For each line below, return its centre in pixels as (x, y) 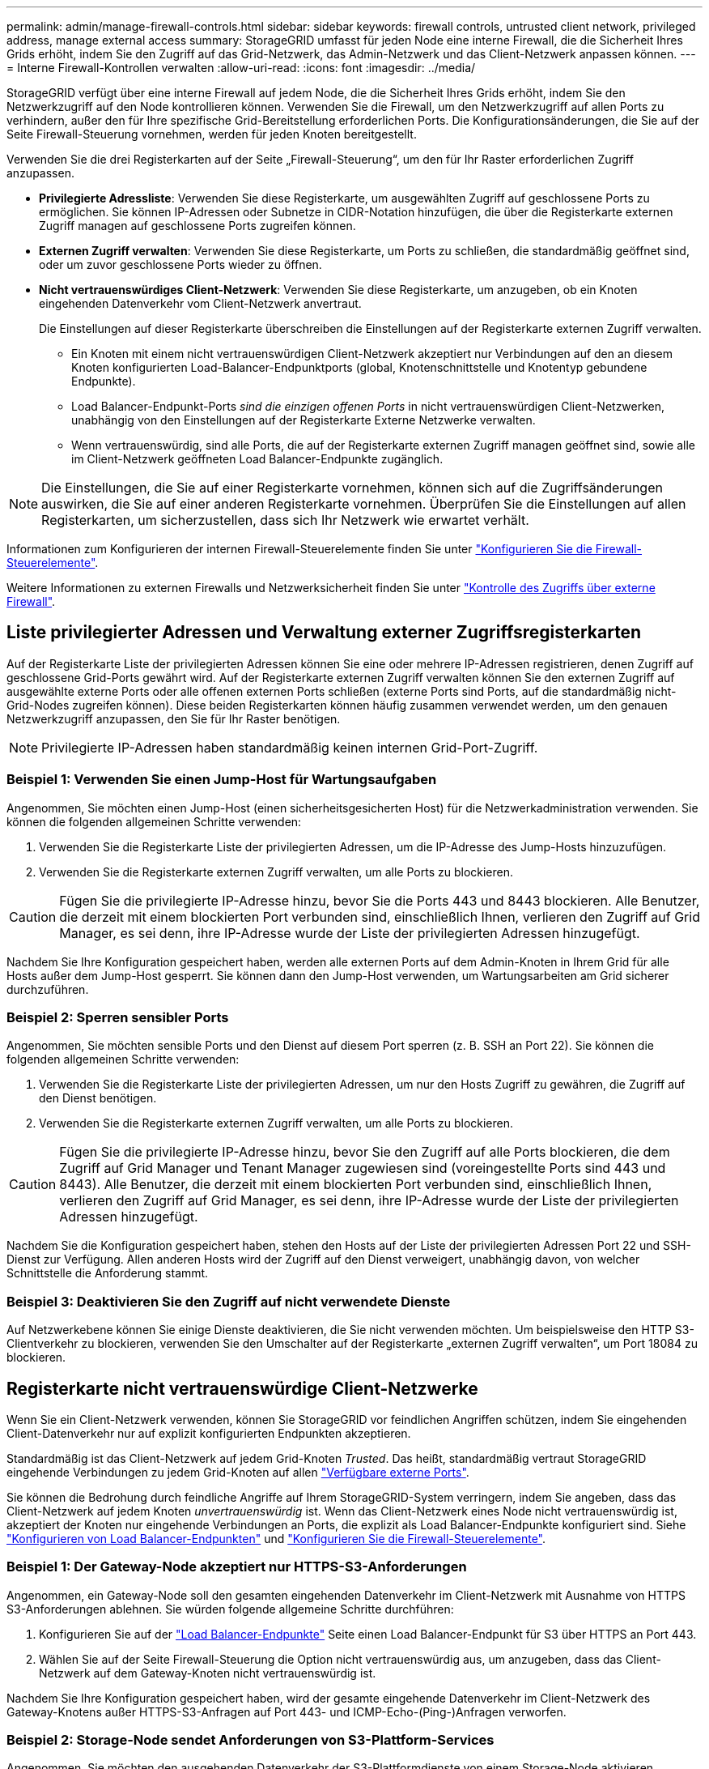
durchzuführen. (48, 989)
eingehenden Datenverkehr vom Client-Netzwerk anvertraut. (200, 303)
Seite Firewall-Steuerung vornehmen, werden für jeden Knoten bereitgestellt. (212, 134)
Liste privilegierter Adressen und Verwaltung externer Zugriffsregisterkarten (324, 633)
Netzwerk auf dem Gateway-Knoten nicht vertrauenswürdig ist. (208, 1673)
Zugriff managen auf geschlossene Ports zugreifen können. (197, 226)
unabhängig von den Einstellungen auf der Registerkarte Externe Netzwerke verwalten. (304, 420)
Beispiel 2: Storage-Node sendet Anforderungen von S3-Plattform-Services (250, 1740)
